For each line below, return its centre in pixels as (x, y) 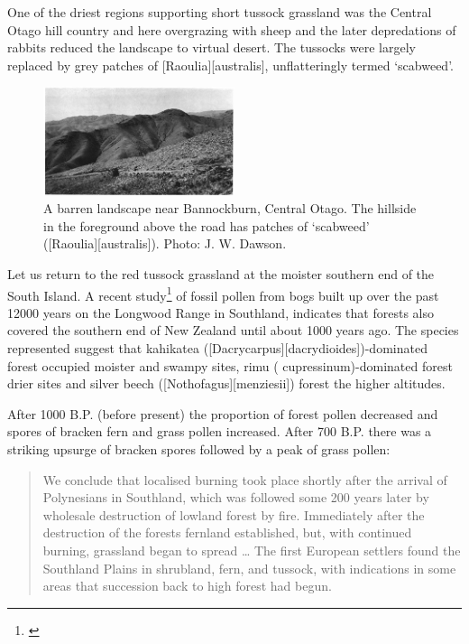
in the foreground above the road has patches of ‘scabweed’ (207, 225)
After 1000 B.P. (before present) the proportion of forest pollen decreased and (223, 413)
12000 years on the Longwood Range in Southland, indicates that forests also (221, 312)
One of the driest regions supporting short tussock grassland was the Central (220, 12)
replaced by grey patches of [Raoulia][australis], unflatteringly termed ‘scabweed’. (230, 65)
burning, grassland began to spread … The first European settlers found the (252, 550)
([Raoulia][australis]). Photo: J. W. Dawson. (165, 243)
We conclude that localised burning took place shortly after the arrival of (245, 479)
